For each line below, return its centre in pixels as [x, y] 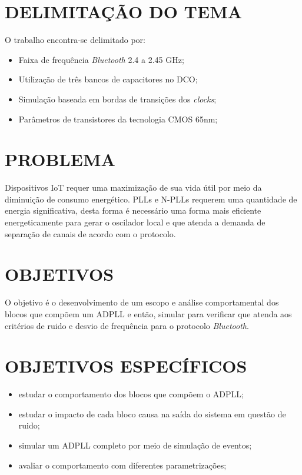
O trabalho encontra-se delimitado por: [75, 40]
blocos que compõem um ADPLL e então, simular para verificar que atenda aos [148, 313]
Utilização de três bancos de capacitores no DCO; [108, 79]
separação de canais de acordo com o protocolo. [90, 233]
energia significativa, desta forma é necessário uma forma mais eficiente [133, 210]
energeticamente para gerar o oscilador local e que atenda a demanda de [135, 222]
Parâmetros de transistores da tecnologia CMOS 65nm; [118, 119]
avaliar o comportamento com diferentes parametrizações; [122, 465]
